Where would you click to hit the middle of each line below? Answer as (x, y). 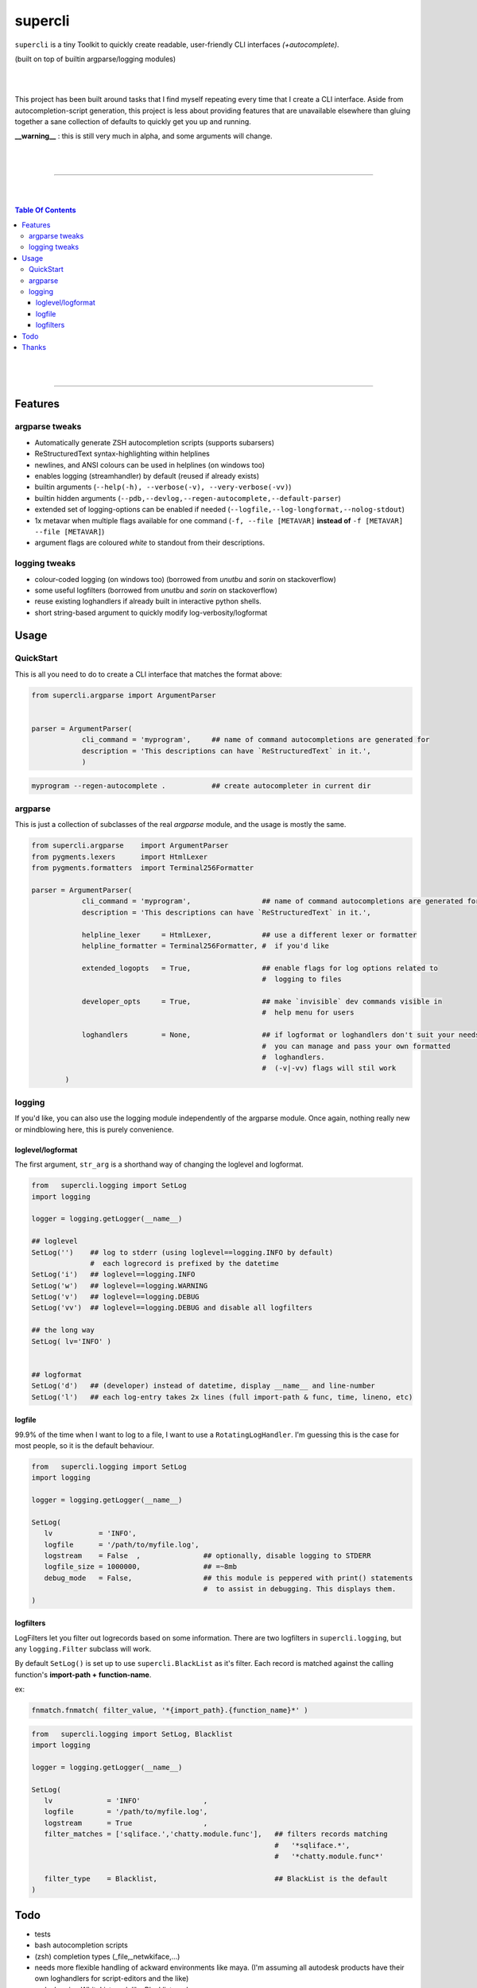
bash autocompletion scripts (81, 1945)
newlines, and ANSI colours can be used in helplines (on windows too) (150, 464)
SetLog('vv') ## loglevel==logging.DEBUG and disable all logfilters (172, 1308)
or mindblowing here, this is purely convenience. (94, 1129)
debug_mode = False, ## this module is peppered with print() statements (229, 1578)
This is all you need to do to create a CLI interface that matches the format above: (148, 674)
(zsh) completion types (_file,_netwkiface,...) (107, 1956)
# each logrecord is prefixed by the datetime (184, 1263)
